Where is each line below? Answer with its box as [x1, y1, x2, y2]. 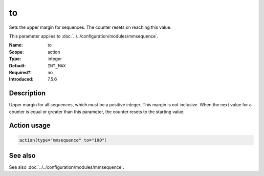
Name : [9, 42, 23, 48]
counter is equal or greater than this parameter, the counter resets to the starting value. [9, 109, 185, 115]
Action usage [9, 121, 51, 130]
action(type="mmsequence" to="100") [19, 137, 108, 143]
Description [9, 89, 46, 98]
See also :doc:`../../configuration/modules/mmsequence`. [9, 164, 124, 170]
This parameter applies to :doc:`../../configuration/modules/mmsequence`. [9, 33, 158, 39]
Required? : [9, 69, 32, 75]
